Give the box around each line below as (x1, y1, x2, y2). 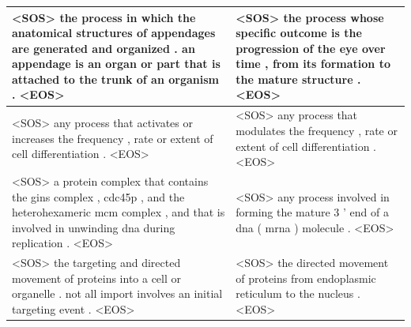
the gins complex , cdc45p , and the (12, 188, 185, 205)
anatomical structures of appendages (12, 24, 216, 41)
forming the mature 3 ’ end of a (236, 204, 389, 220)
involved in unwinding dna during (12, 219, 175, 235)
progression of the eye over (236, 39, 386, 56)
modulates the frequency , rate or (236, 122, 398, 138)
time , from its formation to (236, 55, 390, 72)
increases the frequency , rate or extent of (12, 130, 213, 146)
